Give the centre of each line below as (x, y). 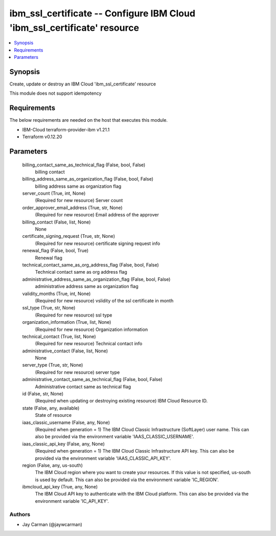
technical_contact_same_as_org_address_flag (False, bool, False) (91, 265)
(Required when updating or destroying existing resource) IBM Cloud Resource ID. (121, 401)
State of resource (53, 415)
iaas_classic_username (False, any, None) (66, 422)
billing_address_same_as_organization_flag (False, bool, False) (88, 179)
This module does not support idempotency (55, 93)
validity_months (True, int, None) (56, 294)
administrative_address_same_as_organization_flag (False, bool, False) (96, 279)
